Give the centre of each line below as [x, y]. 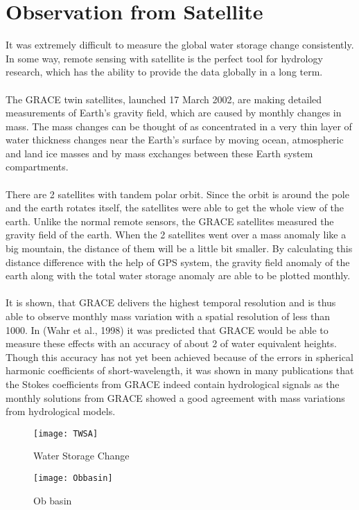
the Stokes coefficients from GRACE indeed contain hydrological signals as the [173, 384]
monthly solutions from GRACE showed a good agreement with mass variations [175, 397]
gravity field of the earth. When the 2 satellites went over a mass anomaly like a [176, 235]
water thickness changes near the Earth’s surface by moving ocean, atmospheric [175, 140]
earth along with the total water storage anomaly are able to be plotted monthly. [178, 275]
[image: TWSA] [66, 433]
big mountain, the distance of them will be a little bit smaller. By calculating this [179, 248]
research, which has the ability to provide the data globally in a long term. [164, 72]
